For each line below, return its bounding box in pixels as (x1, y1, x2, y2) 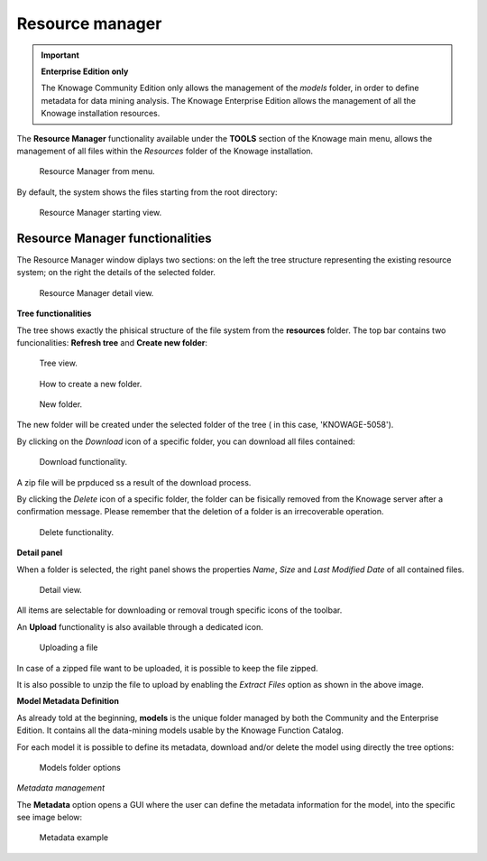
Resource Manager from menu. (39, 166, 155, 177)
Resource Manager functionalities (16, 230, 212, 245)
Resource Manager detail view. (39, 287, 154, 298)
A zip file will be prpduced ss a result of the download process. (16, 477, 252, 487)
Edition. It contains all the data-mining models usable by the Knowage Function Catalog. (16, 725, 345, 736)
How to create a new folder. (39, 378, 142, 389)
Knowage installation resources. (41, 108, 161, 119)
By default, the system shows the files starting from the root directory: (16, 186, 279, 198)
